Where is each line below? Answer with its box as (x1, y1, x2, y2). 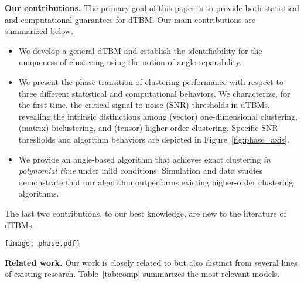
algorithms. (18, 187, 59, 200)
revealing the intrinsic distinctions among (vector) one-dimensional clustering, (18, 110, 298, 122)
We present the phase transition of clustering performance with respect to (18, 75, 283, 87)
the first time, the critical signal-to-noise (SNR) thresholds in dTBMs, (18, 99, 270, 111)
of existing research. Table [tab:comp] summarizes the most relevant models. (5, 268, 280, 280)
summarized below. (5, 25, 73, 37)
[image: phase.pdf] (5, 239, 80, 248)
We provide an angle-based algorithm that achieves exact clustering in (18, 153, 271, 165)
